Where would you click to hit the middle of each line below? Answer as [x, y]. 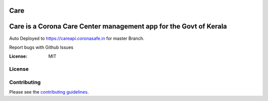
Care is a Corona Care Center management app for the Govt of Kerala [118, 26]
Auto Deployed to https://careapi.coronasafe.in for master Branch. [77, 38]
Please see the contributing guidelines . [49, 92]
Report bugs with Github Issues [41, 47]
